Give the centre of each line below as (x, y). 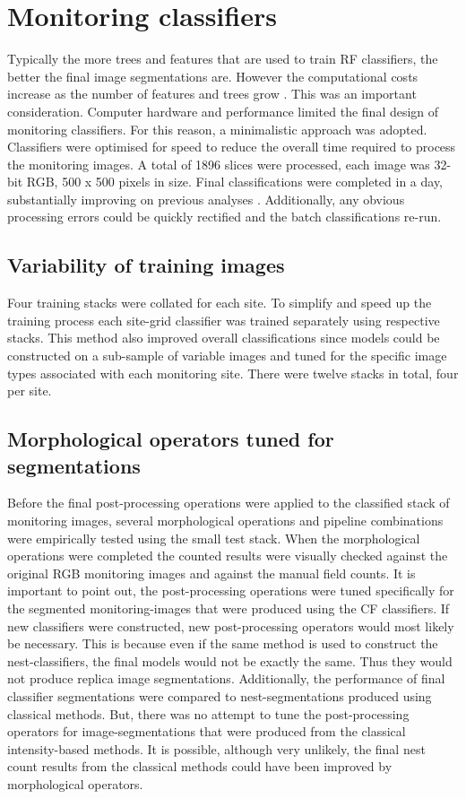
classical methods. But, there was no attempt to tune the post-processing (208, 713)
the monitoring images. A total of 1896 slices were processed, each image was (219, 164)
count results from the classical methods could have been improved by (200, 766)
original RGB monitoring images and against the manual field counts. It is (211, 573)
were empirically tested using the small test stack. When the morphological (214, 538)
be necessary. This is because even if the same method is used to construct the (223, 643)
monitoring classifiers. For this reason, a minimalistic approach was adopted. (217, 129)
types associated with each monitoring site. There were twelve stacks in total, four (233, 373)
